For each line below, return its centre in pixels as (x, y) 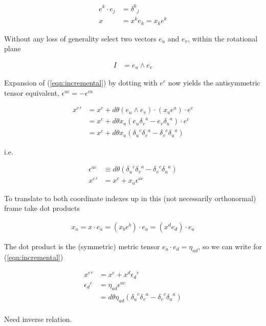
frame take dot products (42, 208)
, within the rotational (223, 38)
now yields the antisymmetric (214, 83)
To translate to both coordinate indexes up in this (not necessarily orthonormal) (130, 198)
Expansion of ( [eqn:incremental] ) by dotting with (81, 83)
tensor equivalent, (32, 92)
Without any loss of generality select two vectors (80, 38)
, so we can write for (230, 246)
